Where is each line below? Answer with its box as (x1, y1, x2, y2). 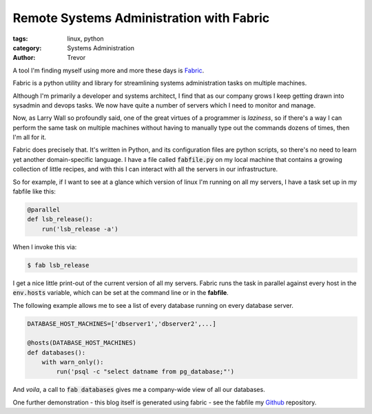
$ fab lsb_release (27, 261, 90, 269)
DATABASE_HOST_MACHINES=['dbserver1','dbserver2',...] (27, 320, 216, 327)
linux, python (67, 34, 104, 43)
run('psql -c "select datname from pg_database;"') (56, 368, 235, 375)
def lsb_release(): (27, 216, 93, 223)
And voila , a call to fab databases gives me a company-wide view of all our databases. (12, 386, 265, 394)
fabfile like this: (12, 187, 56, 196)
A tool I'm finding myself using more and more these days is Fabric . (12, 66, 205, 74)
